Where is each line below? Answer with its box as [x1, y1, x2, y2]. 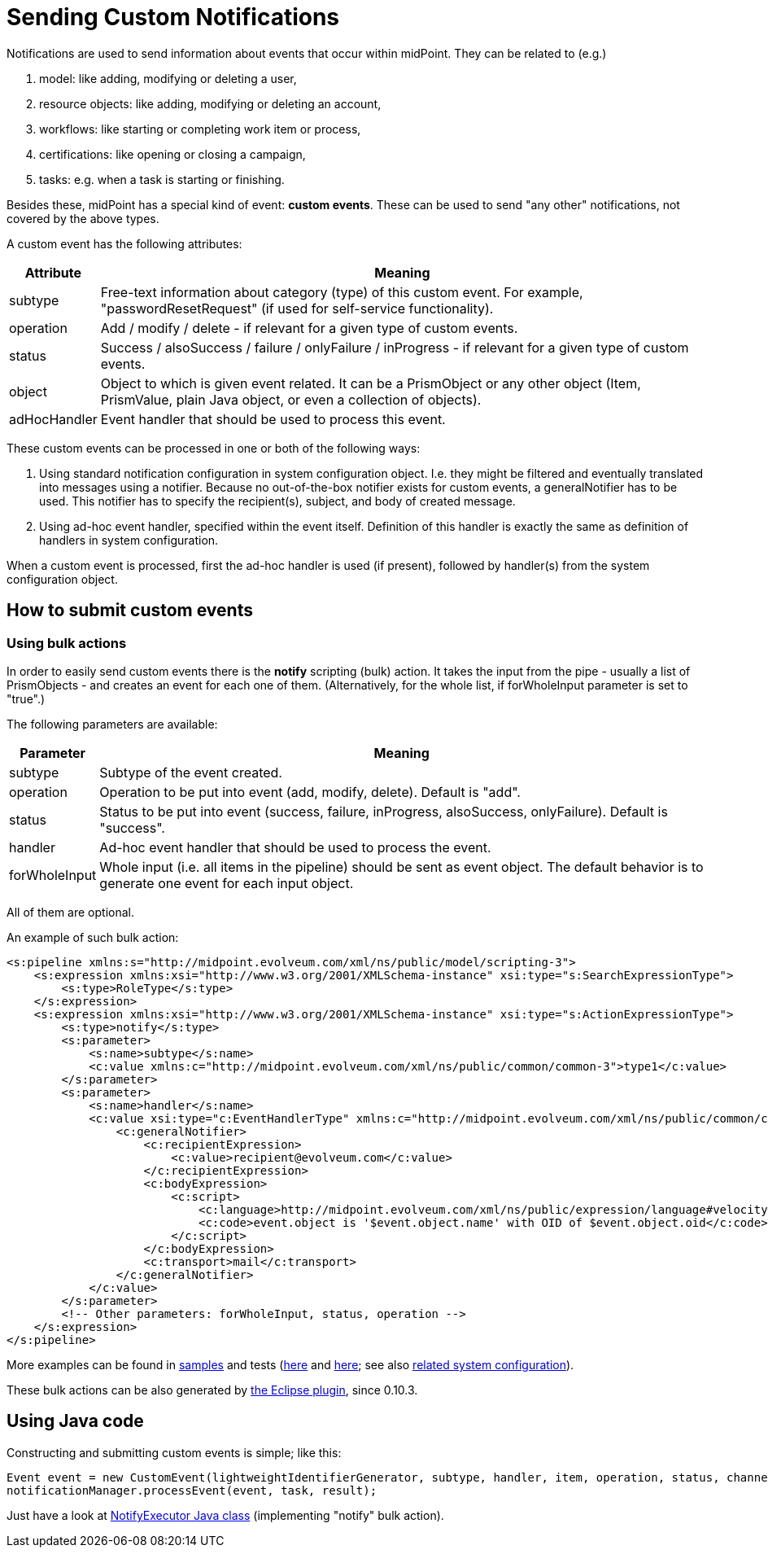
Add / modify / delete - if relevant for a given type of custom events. [100, 319, 518, 336]
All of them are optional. [7, 904, 135, 919]
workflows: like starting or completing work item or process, [39, 121, 361, 136]
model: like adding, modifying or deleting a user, [39, 71, 297, 85]
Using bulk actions [7, 634, 127, 651]
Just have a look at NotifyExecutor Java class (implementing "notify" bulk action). [7, 1508, 444, 1522]
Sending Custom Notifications [7, 3, 340, 31]
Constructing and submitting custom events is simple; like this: [7, 1445, 342, 1460]
